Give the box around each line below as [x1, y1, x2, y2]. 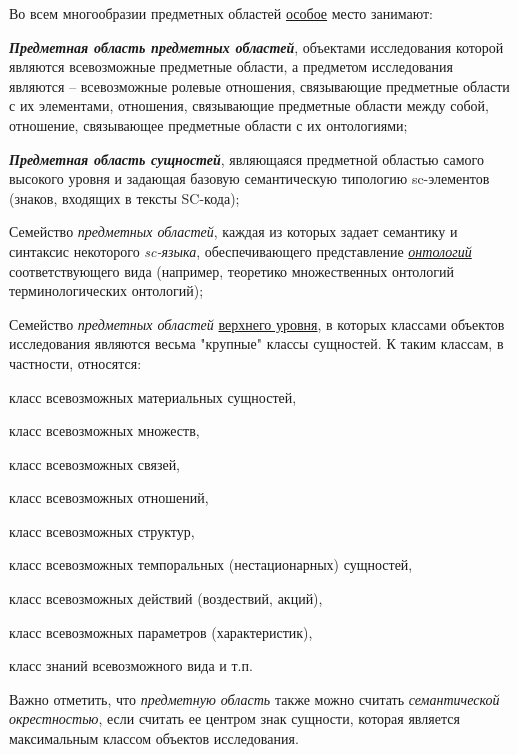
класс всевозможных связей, [9, 453, 181, 474]
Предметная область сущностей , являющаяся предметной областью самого [9, 148, 484, 169]
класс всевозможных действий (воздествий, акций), [9, 588, 323, 609]
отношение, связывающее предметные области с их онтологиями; [9, 114, 408, 135]
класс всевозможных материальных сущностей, [9, 386, 297, 407]
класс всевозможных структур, [9, 520, 195, 541]
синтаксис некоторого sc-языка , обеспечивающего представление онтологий [9, 240, 472, 261]
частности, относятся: [9, 352, 142, 373]
